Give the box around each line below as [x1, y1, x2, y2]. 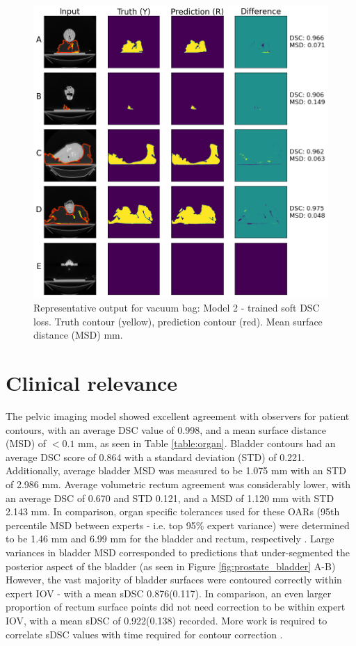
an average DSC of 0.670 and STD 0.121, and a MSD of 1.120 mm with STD [6, 490, 334, 505]
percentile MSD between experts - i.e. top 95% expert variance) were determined [6, 517, 350, 532]
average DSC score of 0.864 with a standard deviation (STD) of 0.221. [6, 449, 305, 464]
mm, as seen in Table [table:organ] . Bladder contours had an [78, 436, 336, 451]
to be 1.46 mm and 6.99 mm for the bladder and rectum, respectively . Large [6, 531, 334, 546]
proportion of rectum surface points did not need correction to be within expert [6, 599, 346, 614]
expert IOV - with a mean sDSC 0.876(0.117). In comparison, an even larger [6, 586, 332, 600]
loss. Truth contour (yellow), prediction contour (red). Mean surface [33, 314, 323, 328]
